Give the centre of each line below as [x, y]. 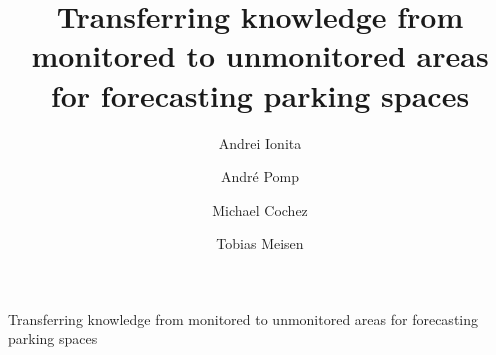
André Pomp [260, 176]
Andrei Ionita [260, 142]
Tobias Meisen [260, 243]
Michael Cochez [260, 209]
